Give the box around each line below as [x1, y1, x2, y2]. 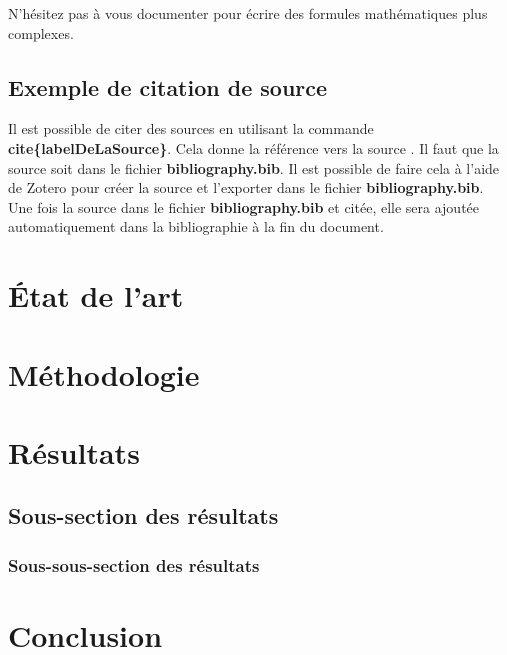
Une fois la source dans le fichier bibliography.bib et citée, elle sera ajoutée [8, 196, 480, 217]
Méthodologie [8, 353, 200, 394]
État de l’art [8, 275, 184, 316]
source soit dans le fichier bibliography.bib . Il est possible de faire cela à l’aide [8, 157, 500, 178]
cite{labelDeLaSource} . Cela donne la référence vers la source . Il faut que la [8, 137, 499, 158]
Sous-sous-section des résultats [8, 552, 260, 577]
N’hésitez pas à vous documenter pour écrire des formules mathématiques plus [8, 3, 488, 23]
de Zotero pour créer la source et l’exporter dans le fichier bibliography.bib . [8, 177, 484, 198]
